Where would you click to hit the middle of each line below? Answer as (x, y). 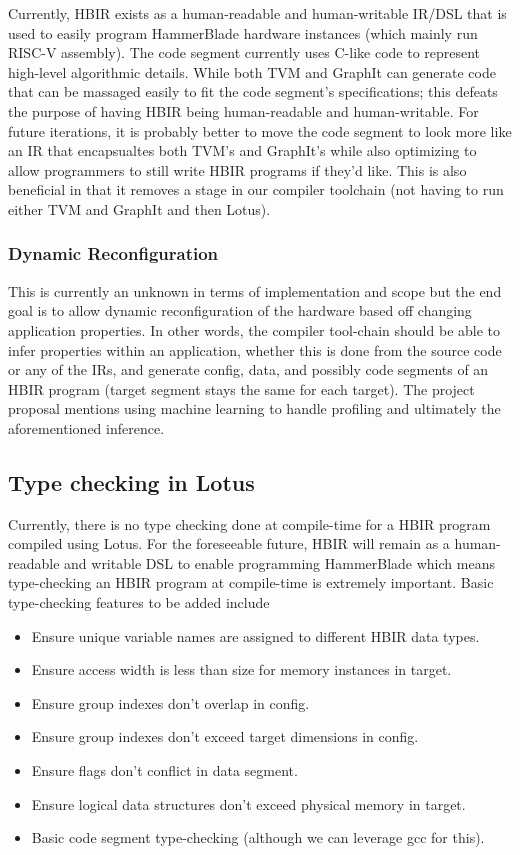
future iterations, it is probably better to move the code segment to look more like (260, 130)
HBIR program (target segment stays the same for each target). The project (241, 388)
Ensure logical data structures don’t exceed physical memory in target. (248, 803)
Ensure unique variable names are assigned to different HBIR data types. (255, 635)
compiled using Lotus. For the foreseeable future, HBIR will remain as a (229, 543)
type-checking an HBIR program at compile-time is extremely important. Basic (251, 582)
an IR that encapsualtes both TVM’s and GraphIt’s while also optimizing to (242, 150)
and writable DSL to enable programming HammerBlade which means (279, 562)
